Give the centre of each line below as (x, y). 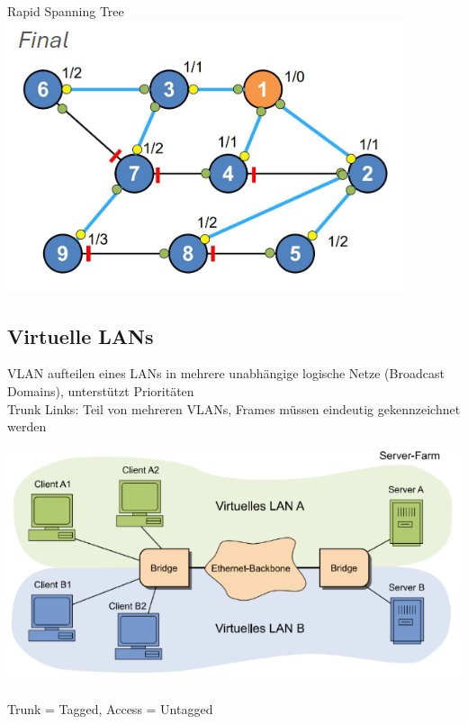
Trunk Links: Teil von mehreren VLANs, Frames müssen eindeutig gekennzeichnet (234, 408)
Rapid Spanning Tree (66, 11)
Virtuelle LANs (81, 335)
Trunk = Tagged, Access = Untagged (110, 708)
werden (27, 426)
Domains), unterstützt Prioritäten (101, 390)
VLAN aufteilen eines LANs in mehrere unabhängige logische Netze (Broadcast (226, 373)
